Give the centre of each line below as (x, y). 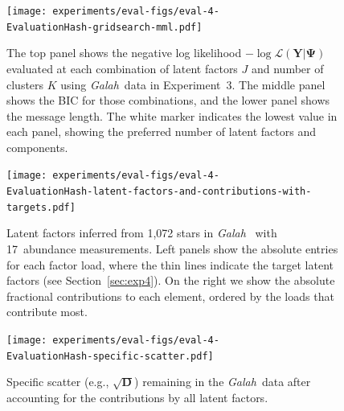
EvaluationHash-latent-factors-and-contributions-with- (159, 192)
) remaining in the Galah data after (223, 382)
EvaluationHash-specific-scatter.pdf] (110, 356)
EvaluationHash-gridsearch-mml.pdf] (104, 27)
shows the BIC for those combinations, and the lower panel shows (168, 100)
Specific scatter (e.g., (58, 382)
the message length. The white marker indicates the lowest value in (172, 115)
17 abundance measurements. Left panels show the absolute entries (172, 249)
